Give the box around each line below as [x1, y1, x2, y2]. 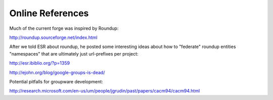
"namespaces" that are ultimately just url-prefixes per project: [9, 51, 139, 57]
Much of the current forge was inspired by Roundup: [9, 25, 119, 31]
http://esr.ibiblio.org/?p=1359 [9, 60, 70, 66]
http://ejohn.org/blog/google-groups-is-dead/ [9, 69, 105, 75]
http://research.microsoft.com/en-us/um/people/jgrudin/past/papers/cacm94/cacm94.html [9, 88, 200, 94]
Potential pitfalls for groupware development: [9, 78, 103, 84]
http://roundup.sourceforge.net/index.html [9, 34, 98, 40]
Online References [9, 8, 89, 19]
